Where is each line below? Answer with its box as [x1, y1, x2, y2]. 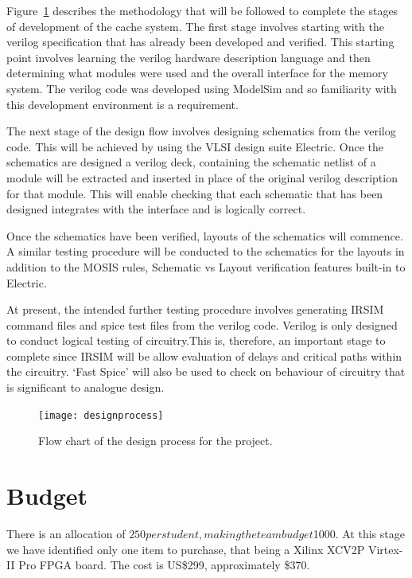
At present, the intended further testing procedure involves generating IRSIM [6, 301, 384, 318]
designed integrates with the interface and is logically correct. [6, 201, 306, 217]
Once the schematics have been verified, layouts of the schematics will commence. [6, 227, 403, 244]
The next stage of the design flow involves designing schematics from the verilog [6, 123, 396, 139]
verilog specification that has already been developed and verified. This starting [6, 33, 395, 50]
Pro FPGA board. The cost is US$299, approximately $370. [18, 557, 310, 573]
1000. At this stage [313, 525, 405, 542]
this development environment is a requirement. [6, 96, 239, 112]
